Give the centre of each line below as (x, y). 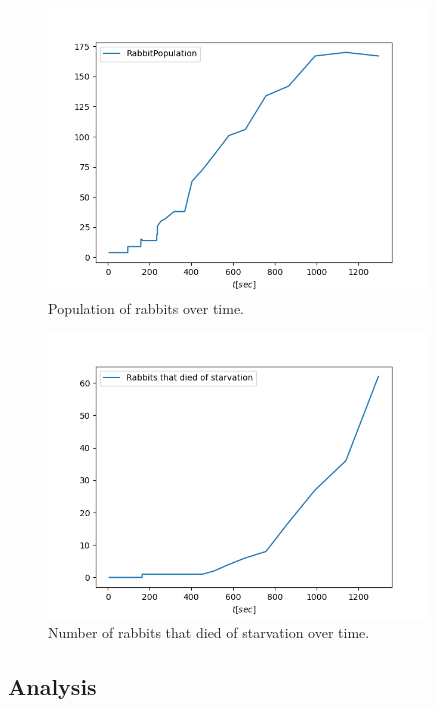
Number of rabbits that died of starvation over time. (209, 632)
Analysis (52, 686)
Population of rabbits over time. (146, 307)
